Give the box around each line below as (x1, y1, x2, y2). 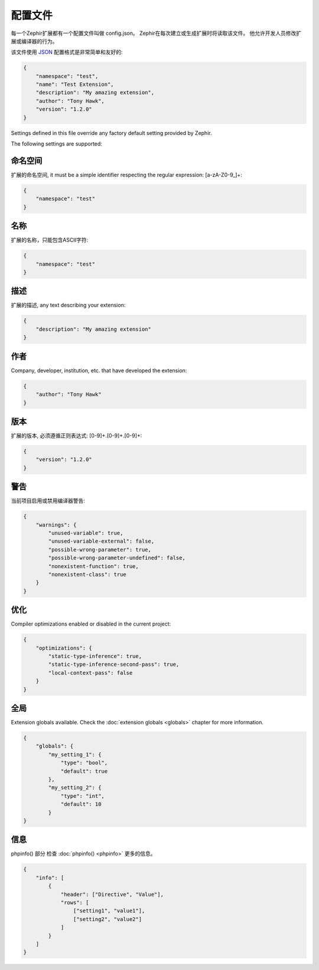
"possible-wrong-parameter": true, (48, 546, 152, 553)
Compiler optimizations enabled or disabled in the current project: (11, 620, 171, 627)
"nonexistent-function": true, (48, 563, 139, 569)
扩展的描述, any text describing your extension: (11, 302, 126, 309)
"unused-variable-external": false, (48, 538, 155, 544)
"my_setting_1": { (48, 751, 102, 758)
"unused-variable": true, (48, 530, 123, 537)
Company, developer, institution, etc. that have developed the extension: (11, 367, 187, 374)
